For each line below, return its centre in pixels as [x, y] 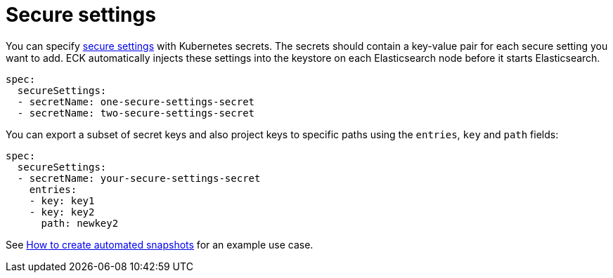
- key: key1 [62, 200]
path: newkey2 [80, 223]
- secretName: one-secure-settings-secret [136, 101]
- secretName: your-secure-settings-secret [139, 178]
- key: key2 [62, 212]
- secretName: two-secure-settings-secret [136, 113]
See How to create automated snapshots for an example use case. [160, 244]
